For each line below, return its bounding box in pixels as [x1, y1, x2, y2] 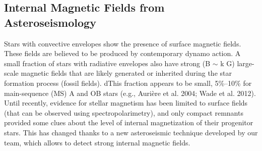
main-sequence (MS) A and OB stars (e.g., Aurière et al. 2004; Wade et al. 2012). [4, 87, 256, 98]
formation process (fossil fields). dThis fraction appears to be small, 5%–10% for [4, 77, 252, 88]
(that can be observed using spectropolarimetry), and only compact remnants [4, 107, 243, 118]
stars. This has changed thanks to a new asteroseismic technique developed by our [4, 127, 258, 137]
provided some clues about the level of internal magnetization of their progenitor [4, 117, 253, 128]
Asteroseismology [4, 14, 96, 30]
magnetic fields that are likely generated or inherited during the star [21, 68, 232, 78]
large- [237, 58, 254, 68]
